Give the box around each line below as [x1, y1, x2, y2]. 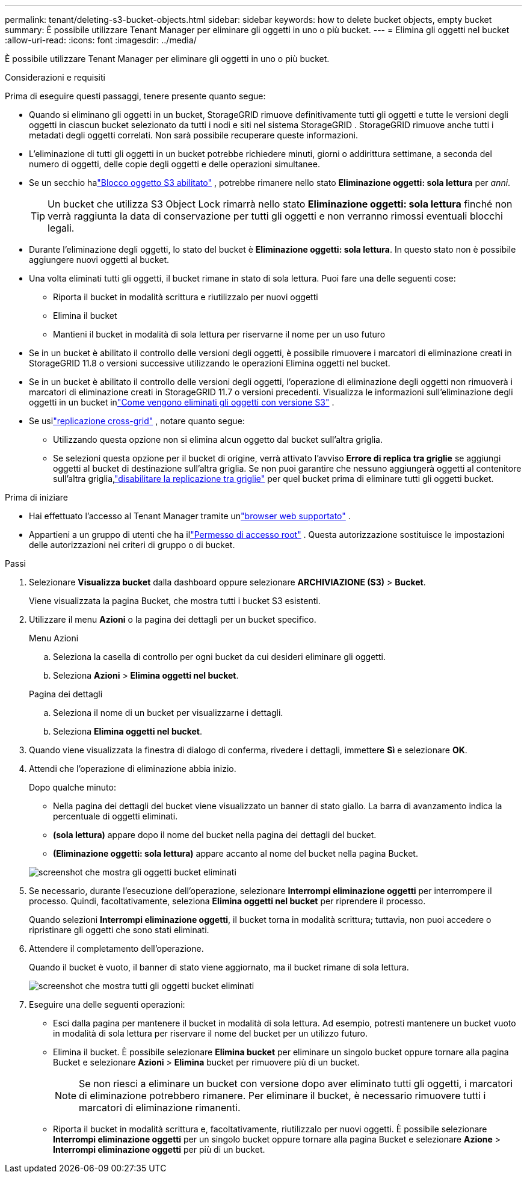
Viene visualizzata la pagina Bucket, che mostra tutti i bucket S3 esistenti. [29, 596, 321, 606]
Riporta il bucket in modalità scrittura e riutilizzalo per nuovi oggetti [53, 292, 318, 302]
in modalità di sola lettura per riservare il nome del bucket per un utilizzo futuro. [53, 1028, 368, 1038]
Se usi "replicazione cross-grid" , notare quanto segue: [29, 416, 245, 426]
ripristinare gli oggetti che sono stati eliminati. [29, 925, 209, 935]
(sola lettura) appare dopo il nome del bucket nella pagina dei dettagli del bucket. [53, 830, 377, 840]
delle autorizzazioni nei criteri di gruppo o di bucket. [29, 540, 235, 550]
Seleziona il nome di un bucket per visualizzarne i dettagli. [53, 708, 283, 718]
